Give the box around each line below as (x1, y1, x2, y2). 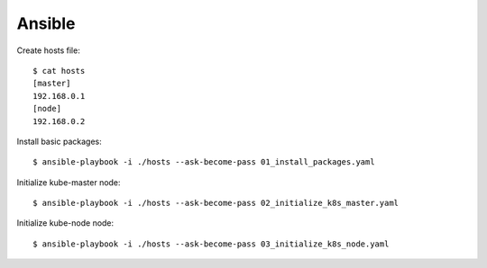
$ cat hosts (32, 66, 86, 76)
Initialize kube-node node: (16, 218, 115, 228)
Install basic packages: (16, 136, 103, 147)
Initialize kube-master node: (16, 176, 121, 188)
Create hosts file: (16, 45, 80, 56)
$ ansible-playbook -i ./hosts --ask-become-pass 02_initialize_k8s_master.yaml (32, 198, 400, 209)
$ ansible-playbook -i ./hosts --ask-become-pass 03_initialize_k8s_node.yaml (32, 238, 390, 249)
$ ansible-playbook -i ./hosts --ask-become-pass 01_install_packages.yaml (32, 157, 375, 167)
